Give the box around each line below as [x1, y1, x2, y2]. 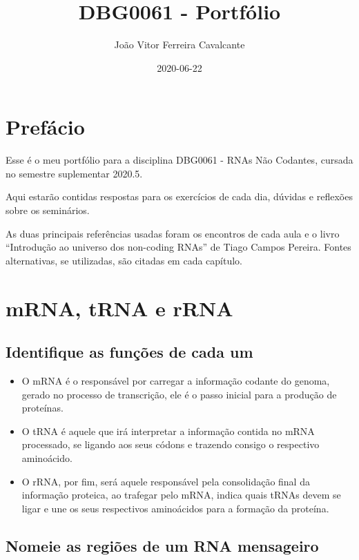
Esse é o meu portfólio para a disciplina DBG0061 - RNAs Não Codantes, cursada [6, 153, 353, 167]
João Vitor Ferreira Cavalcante [114, 37, 245, 52]
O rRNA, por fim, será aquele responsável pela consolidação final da [21, 474, 310, 488]
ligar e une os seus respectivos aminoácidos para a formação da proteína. [21, 501, 329, 515]
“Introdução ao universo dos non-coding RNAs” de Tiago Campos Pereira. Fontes [6, 240, 351, 254]
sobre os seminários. [6, 203, 90, 218]
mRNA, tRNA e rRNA [6, 293, 233, 322]
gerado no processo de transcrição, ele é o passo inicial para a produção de [21, 387, 337, 401]
